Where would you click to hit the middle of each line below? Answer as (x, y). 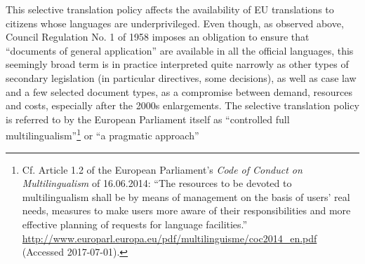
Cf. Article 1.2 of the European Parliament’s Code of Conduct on (162, 169)
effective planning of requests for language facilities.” (135, 224)
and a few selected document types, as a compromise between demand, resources (179, 91)
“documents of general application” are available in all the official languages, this (180, 50)
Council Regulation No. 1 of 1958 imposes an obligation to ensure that (158, 37)
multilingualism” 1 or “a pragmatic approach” (102, 134)
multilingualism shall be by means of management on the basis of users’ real (186, 196)
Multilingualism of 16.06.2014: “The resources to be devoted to (157, 183)
